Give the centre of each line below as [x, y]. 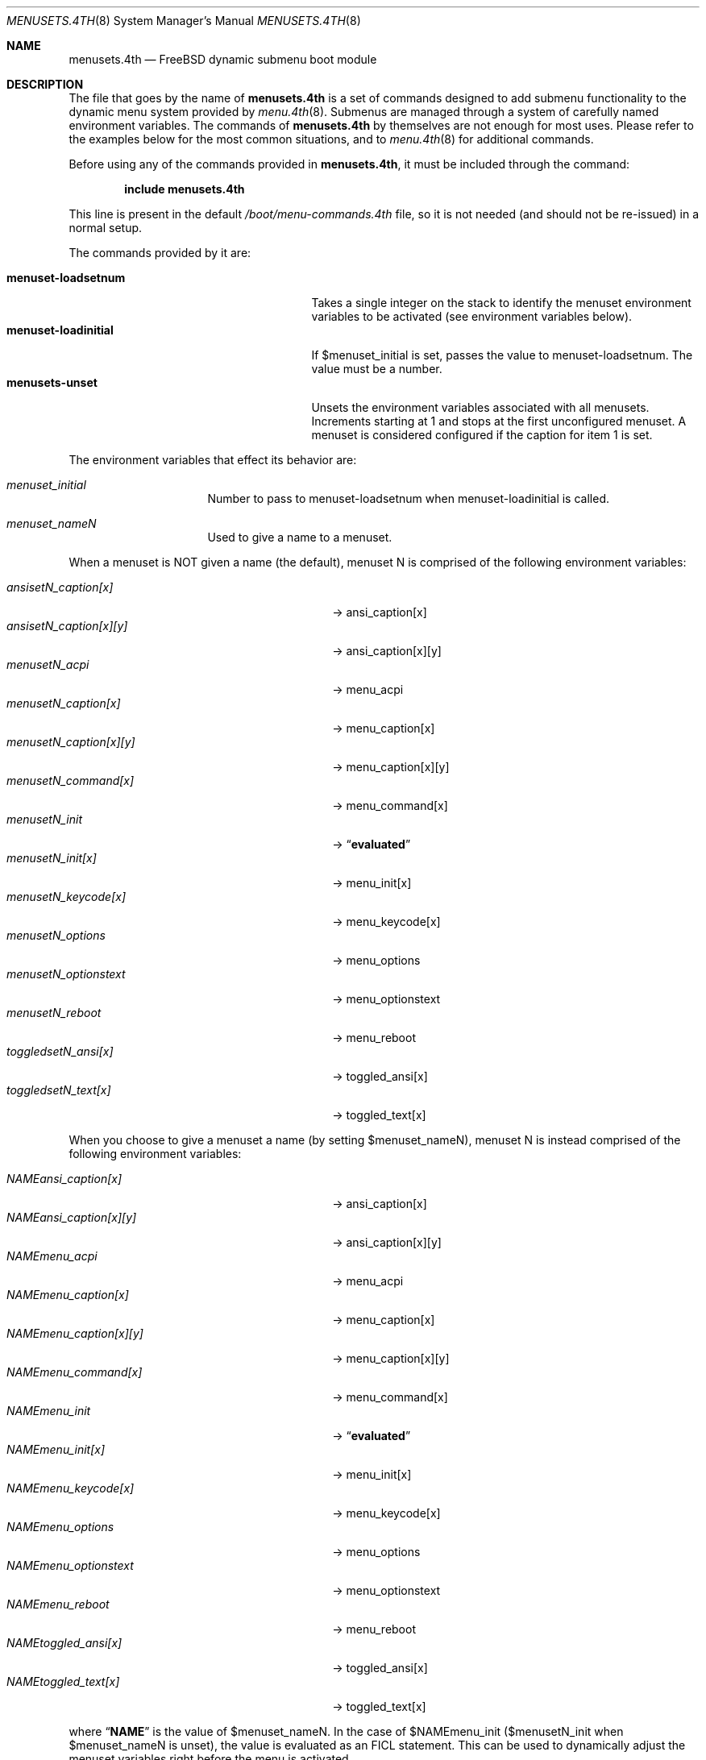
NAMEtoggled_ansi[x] [64, 1643]
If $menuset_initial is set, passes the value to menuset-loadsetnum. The [502, 355]
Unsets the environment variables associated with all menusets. [480, 407]
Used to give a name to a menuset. [300, 537]
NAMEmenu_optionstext [70, 1565]
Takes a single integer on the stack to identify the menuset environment [501, 303]
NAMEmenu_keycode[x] [71, 1488]
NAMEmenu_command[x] [75, 1372]
